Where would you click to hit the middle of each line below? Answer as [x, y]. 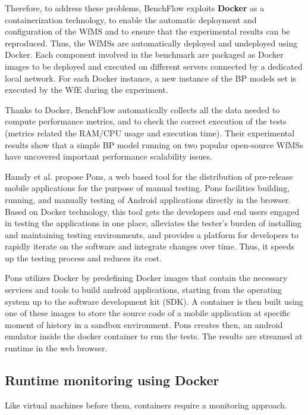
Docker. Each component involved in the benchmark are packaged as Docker [144, 54]
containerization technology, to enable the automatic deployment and [131, 19]
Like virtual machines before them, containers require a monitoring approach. [146, 405]
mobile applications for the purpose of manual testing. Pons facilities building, [147, 188]
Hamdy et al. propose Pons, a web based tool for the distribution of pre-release [149, 176]
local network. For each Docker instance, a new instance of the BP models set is [151, 78]
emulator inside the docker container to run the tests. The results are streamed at [154, 336]
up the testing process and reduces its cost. [83, 258]
